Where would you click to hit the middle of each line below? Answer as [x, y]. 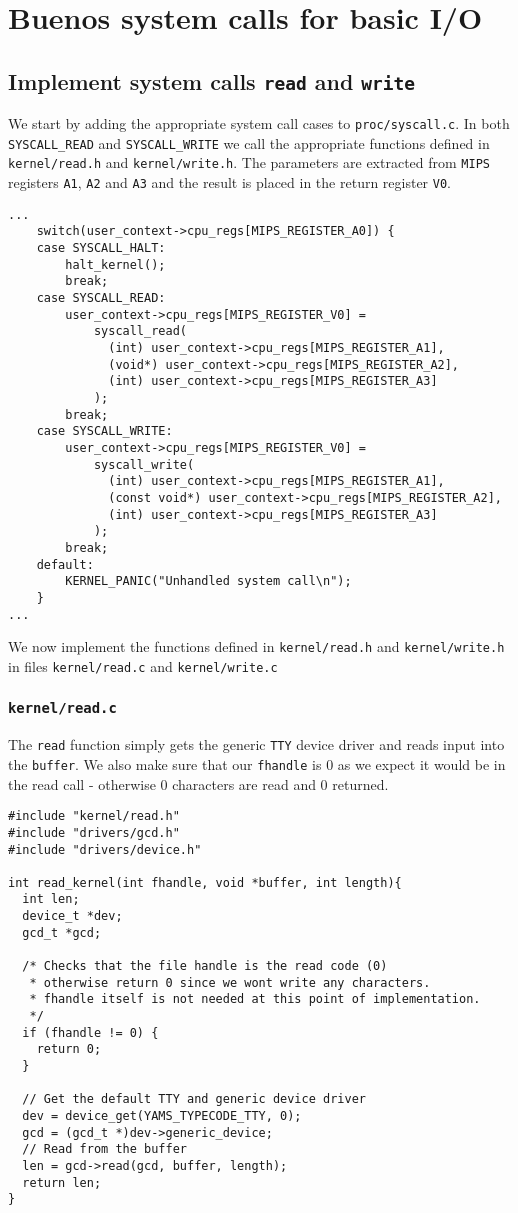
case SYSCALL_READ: [101, 298]
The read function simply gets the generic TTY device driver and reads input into [256, 744]
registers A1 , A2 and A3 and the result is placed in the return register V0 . [230, 182]
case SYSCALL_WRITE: [104, 431]
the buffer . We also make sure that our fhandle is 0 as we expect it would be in [257, 763]
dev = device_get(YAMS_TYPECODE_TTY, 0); [162, 1116]
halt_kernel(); [115, 264]
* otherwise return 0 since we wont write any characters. [230, 982]
